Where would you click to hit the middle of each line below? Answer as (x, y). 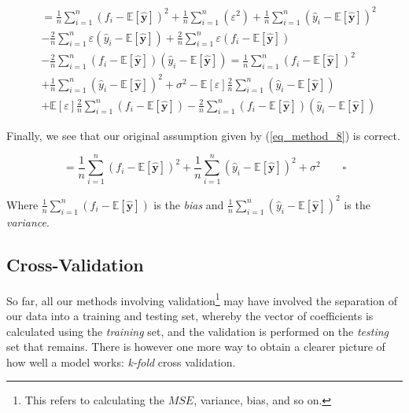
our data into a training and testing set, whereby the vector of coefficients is (190, 315)
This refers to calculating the (94, 400)
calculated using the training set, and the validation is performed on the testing (198, 331)
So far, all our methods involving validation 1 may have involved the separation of (202, 299)
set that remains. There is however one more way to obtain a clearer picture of (196, 347)
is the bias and (189, 204)
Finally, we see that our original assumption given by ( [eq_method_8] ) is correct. (203, 135)
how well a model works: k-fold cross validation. (121, 361)
